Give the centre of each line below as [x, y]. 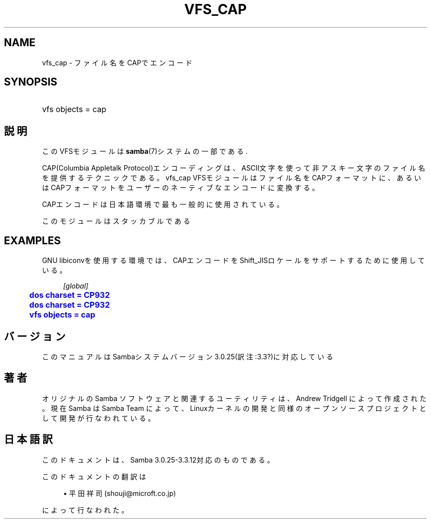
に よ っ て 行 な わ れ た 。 [85, 510]
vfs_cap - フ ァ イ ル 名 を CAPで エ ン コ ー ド [117, 62]
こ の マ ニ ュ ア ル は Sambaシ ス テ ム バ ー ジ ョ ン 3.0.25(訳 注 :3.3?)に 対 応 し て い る [187, 356]
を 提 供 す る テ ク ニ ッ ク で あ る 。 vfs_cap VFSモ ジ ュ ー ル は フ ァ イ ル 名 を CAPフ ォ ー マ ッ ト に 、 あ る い [231, 178]
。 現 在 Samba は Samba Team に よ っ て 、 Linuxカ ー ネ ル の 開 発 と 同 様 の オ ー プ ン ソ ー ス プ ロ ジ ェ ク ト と [234, 408]
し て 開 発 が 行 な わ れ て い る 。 [98, 418]
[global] [76, 286]
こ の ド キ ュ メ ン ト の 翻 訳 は [94, 476]
